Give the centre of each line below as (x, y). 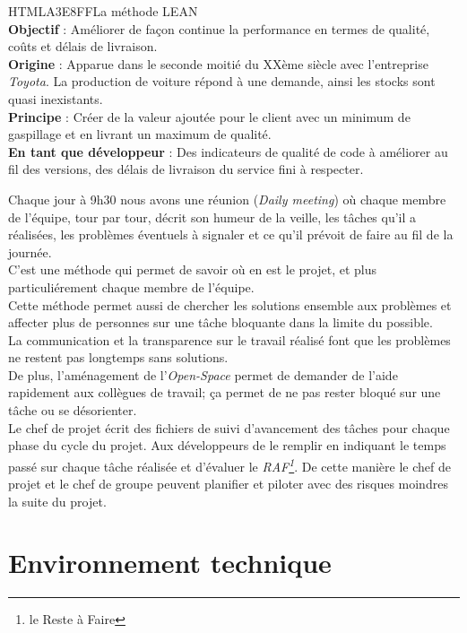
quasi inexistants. (56, 98)
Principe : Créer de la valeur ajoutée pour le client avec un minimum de (209, 116)
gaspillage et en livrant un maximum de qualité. (140, 134)
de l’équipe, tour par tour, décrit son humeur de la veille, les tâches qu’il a (212, 217)
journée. (30, 251)
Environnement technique (170, 563)
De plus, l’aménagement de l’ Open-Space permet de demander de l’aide (203, 374)
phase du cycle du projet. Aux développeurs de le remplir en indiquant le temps (227, 445)
